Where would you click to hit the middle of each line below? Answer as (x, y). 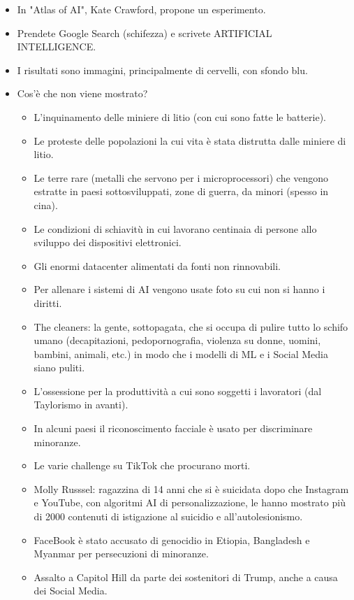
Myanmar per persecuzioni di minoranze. (121, 553)
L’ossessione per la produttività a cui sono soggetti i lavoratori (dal (178, 391)
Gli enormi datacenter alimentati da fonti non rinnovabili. (157, 265)
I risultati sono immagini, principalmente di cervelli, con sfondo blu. (162, 70)
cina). (46, 205)
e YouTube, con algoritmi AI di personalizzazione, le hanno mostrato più (190, 502)
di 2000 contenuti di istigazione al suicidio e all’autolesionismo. (168, 516)
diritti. (48, 302)
